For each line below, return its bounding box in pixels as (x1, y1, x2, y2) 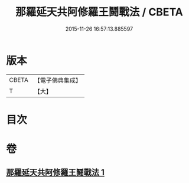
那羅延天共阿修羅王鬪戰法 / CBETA (15, 5, 183, 19)
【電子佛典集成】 (34, 76, 82, 84)
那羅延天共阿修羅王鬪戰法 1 (6, 168, 105, 178)
